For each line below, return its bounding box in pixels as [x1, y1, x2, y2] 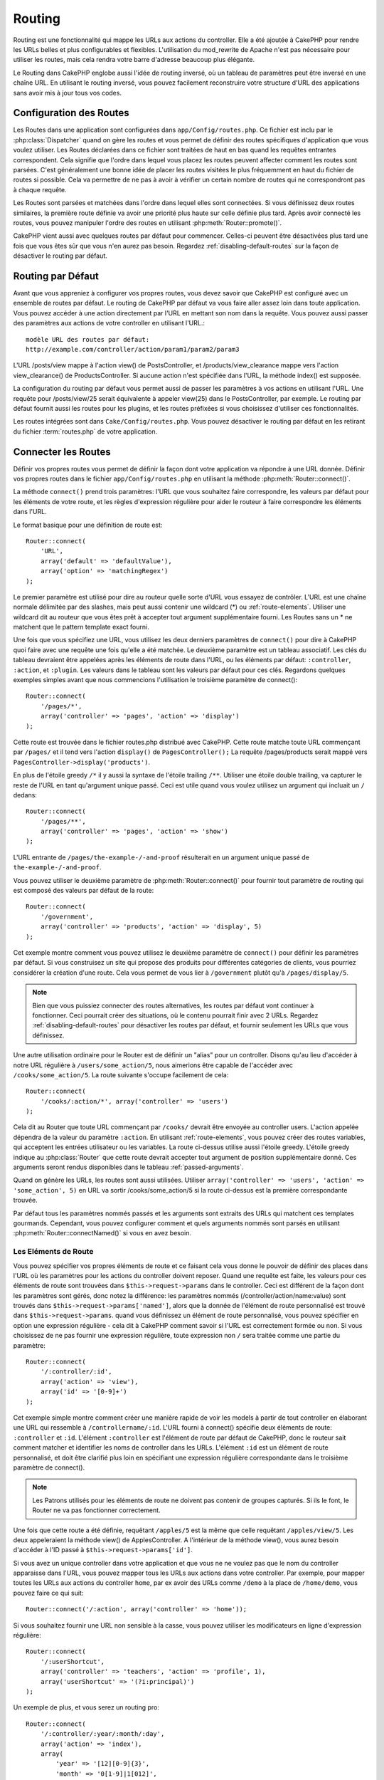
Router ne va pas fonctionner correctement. [32, 1506, 161, 1514]
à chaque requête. [13, 185, 67, 194]
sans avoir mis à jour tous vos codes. [13, 88, 122, 97]
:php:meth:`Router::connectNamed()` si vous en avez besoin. [13, 1229, 192, 1237]
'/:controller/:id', [40, 1368, 112, 1376]
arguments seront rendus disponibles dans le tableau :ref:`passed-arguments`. [13, 1163, 244, 1171]
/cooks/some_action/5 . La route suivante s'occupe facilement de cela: [13, 1070, 229, 1079]
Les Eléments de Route [13, 1247, 94, 1257]
